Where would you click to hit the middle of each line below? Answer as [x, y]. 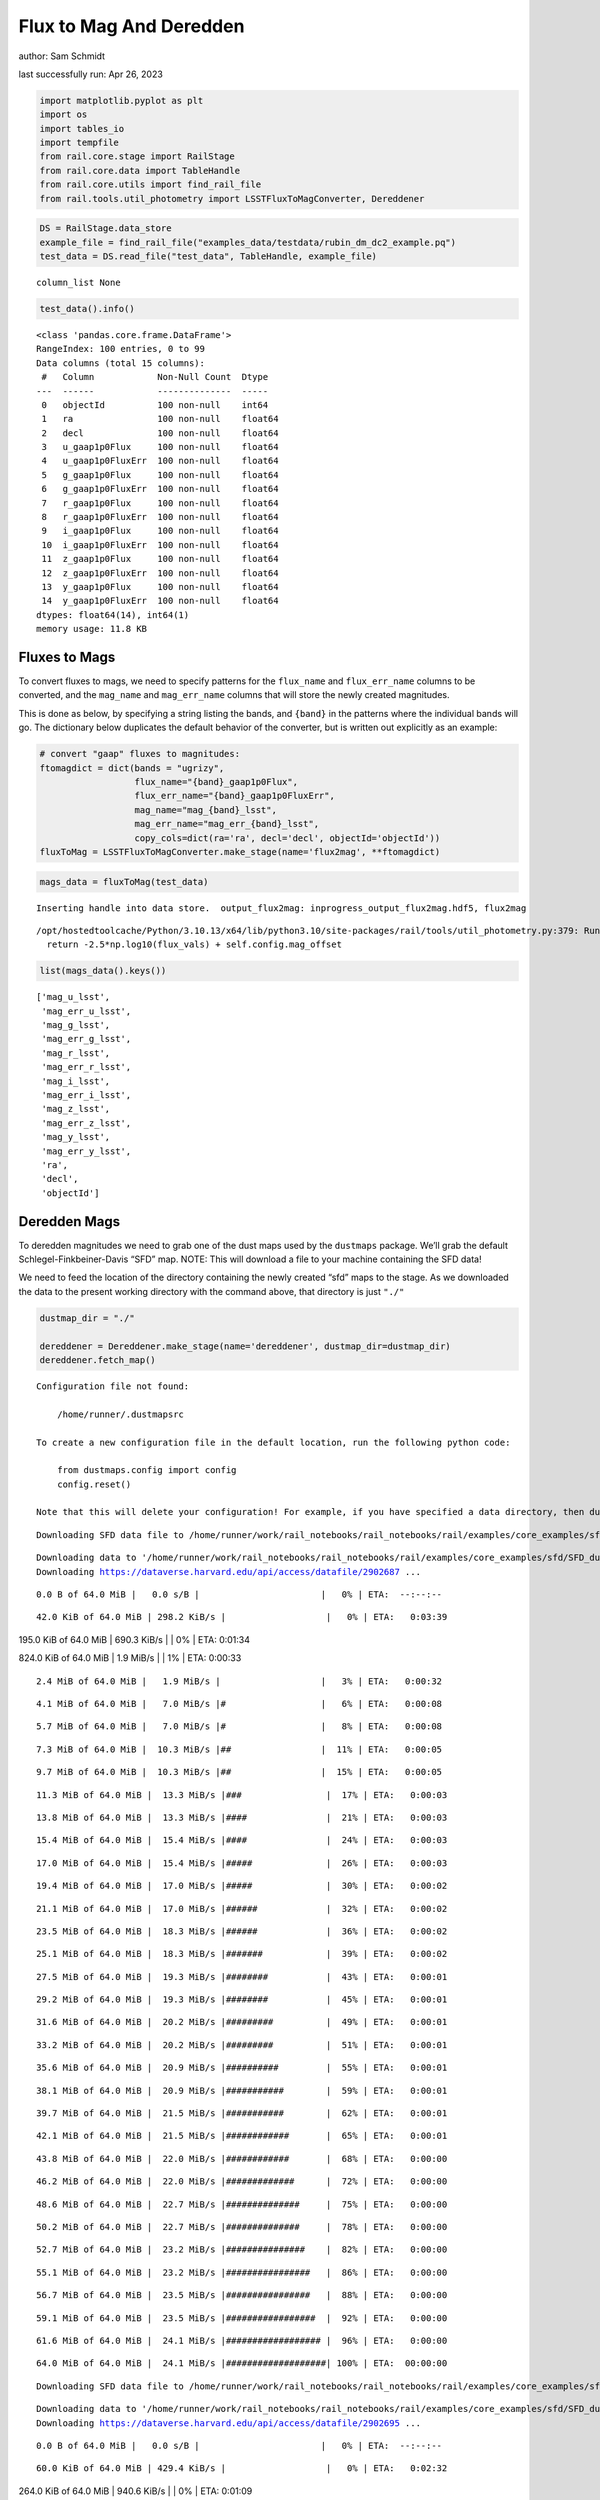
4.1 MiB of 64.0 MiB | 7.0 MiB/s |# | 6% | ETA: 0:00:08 [239, 1703]
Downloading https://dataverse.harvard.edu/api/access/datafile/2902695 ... [229, 2423]
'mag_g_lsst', [76, 1025]
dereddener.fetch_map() [98, 1359]
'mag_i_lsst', [76, 1081]
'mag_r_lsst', [76, 1053]
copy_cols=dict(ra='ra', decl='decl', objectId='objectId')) [287, 838]
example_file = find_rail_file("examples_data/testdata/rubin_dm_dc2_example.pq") [248, 242]
